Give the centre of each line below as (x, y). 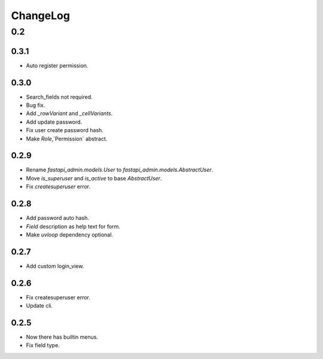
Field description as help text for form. (73, 226)
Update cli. (39, 306)
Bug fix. (36, 105)
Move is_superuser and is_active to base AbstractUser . (94, 178)
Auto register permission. (57, 65)
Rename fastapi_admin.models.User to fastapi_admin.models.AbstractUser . (120, 170)
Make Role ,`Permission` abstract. (67, 139)
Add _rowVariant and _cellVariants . (69, 113)
